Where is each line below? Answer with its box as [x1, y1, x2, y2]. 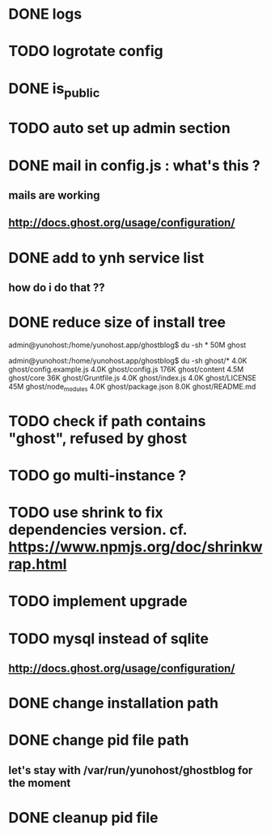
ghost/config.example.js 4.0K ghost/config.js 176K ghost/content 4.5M [8, 364, 244, 374]
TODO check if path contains [8, 411, 206, 430]
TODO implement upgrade [8, 592, 188, 611]
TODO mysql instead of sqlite [8, 630, 209, 647]
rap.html [8, 555, 67, 574]
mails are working [8, 188, 100, 202]
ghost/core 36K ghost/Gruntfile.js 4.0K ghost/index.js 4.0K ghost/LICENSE [8, 372, 257, 382]
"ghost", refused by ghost [8, 429, 188, 447]
